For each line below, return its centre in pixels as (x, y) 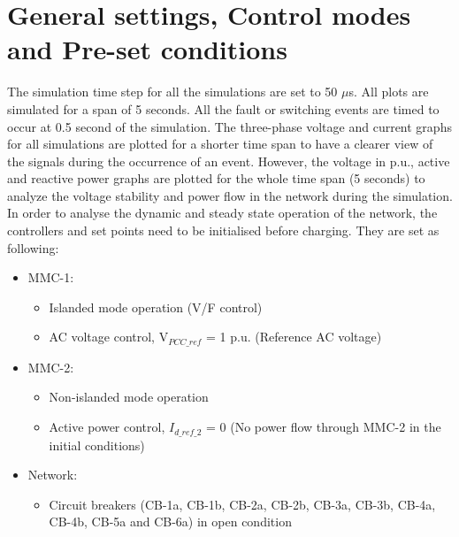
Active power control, (107, 427)
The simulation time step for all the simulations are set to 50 (172, 92)
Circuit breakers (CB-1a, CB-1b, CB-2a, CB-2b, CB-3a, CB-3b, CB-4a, (242, 504)
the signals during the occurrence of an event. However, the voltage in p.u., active (229, 161)
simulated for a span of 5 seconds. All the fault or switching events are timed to (223, 108)
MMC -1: (51, 277)
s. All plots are (389, 92)
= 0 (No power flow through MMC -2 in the (323, 427)
